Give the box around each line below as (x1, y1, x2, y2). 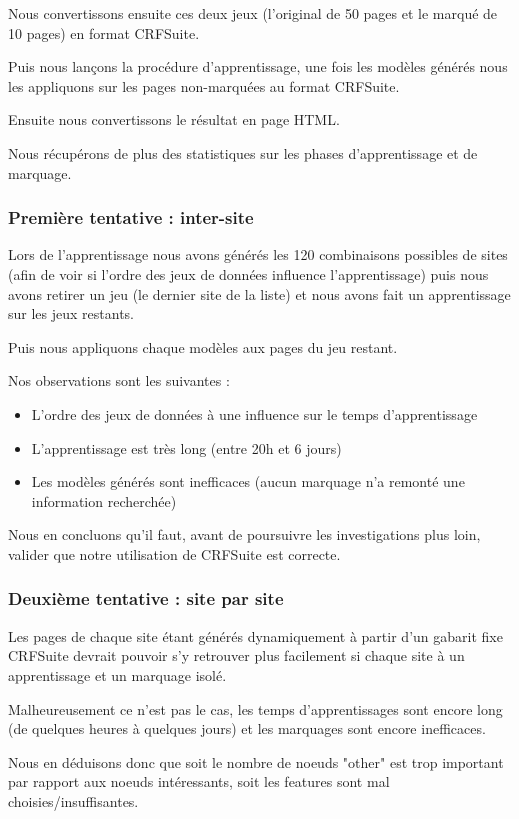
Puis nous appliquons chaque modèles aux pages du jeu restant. (8, 336, 398, 357)
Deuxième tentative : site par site (8, 586, 284, 611)
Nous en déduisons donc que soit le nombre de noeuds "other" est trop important (8, 751, 504, 772)
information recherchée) (31, 490, 177, 511)
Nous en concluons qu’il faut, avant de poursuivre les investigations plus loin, (8, 524, 481, 545)
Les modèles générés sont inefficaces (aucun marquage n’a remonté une (31, 471, 465, 492)
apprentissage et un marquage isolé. (8, 664, 227, 685)
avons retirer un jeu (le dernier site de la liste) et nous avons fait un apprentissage (8, 283, 511, 304)
